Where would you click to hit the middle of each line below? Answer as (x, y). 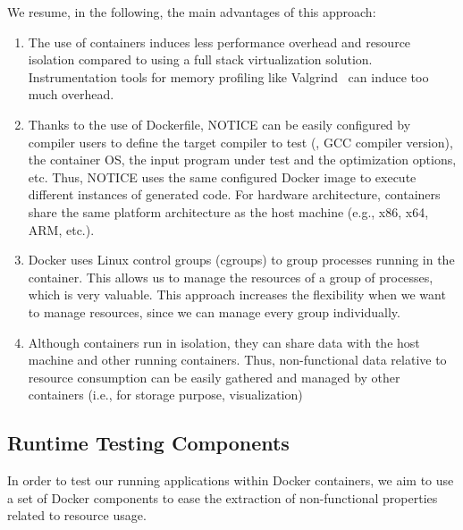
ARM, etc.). (61, 229)
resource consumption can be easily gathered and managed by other (214, 377)
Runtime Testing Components (148, 443)
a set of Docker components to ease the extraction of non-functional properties (223, 497)
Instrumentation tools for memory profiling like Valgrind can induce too (228, 76)
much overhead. (71, 94)
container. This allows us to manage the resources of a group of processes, (231, 277)
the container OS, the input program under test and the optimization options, (242, 160)
